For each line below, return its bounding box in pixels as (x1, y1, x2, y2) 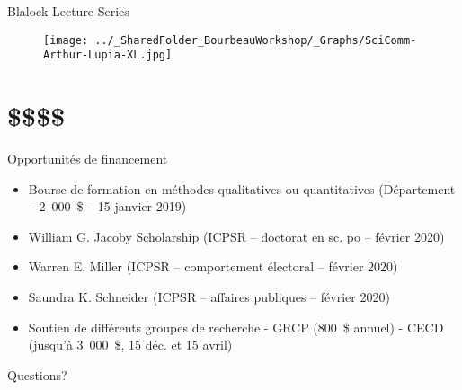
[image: (43, 33, 89, 47)
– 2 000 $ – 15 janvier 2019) (28, 197, 187, 216)
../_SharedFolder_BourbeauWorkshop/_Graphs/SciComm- (94, 33, 417, 47)
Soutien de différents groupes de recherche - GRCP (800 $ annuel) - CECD (28, 317, 444, 336)
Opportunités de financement (7, 149, 168, 168)
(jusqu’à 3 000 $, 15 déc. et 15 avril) (28, 335, 233, 354)
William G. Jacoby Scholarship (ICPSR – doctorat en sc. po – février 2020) (28, 226, 445, 245)
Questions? (7, 365, 67, 384)
